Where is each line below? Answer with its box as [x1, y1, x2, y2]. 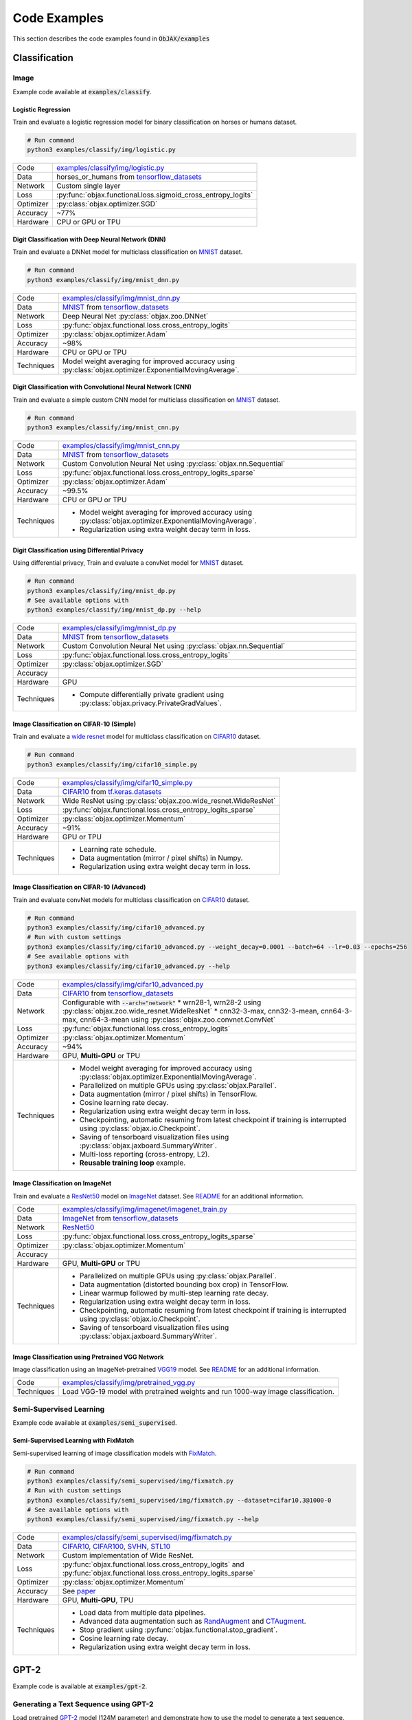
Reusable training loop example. [79, 1158, 186, 1168]
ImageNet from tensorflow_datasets [62, 1213, 179, 1223]
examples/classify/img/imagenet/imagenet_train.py [62, 1204, 228, 1214]
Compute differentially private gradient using [79, 690, 225, 700]
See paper [62, 1587, 96, 1596]
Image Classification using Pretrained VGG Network [12, 1353, 164, 1361]
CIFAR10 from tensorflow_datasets [62, 988, 174, 998]
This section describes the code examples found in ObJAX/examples [12, 34, 210, 43]
